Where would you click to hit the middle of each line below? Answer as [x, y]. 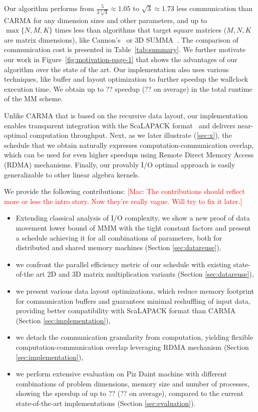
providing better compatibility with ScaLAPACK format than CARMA [126, 311]
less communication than [214, 8]
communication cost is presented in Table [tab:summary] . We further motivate [125, 49]
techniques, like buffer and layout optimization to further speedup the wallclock [126, 79]
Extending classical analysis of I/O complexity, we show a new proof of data [133, 218]
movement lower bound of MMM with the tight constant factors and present [133, 227]
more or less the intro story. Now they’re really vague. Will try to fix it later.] [123, 201]
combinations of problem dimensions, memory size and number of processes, [133, 383]
